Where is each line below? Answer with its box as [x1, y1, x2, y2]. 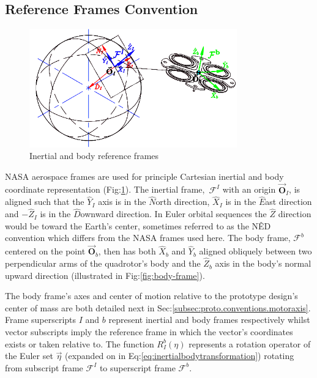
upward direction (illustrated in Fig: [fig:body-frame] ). [5, 269, 205, 281]
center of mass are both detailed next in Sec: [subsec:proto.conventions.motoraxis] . [5, 301, 311, 314]
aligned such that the [5, 195, 84, 208]
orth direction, [155, 195, 210, 208]
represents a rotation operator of [188, 337, 311, 350]
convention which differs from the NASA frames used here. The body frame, [5, 231, 291, 244]
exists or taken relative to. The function [5, 337, 154, 350]
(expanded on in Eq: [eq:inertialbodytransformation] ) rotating [64, 349, 294, 362]
